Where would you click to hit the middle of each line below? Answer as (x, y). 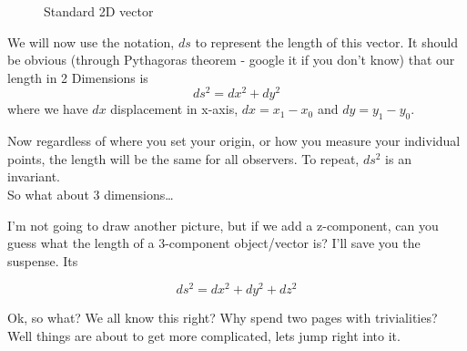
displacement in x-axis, (174, 109)
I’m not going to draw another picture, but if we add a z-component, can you (223, 225)
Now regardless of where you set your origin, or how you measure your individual (234, 141)
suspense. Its (43, 260)
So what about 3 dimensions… (91, 195)
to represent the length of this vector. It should (326, 41)
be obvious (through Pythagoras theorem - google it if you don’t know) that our (231, 60)
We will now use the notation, (91, 41)
